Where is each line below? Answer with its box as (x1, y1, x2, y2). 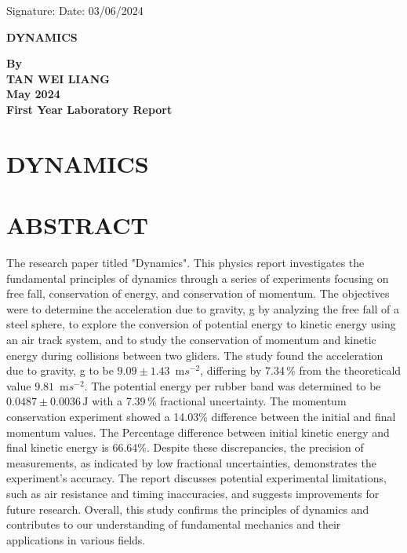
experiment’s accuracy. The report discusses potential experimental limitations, (6, 470, 387, 486)
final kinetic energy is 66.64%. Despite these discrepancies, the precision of (6, 439, 364, 456)
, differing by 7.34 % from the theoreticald (200, 362, 402, 379)
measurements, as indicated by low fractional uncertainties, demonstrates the (6, 454, 376, 471)
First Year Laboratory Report (6, 101, 173, 117)
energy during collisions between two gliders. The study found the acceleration (6, 346, 383, 363)
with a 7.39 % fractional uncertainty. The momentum (92, 393, 347, 409)
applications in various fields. (6, 531, 146, 548)
